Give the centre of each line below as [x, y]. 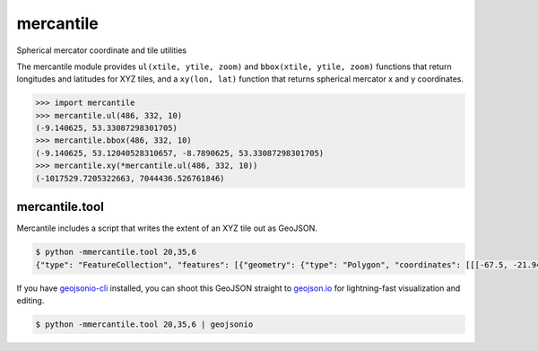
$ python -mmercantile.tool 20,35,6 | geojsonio [144, 324]
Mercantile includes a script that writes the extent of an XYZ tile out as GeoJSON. [167, 228]
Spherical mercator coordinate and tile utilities [102, 50]
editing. [30, 300]
